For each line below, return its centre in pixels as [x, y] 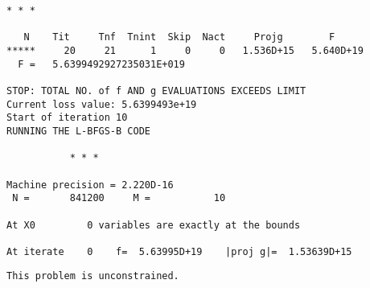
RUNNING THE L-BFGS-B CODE [78, 131]
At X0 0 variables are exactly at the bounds [154, 225]
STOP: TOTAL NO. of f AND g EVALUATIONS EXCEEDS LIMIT [156, 91]
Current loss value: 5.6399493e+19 [102, 104]
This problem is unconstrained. [93, 276]
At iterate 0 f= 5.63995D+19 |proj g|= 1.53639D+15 [179, 251]
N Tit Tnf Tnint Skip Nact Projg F [179, 37]
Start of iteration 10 [67, 118]
